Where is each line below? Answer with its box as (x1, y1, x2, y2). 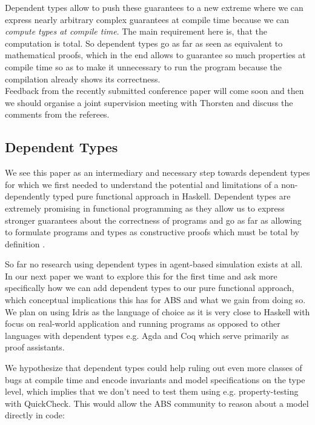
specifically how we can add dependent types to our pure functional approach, (5, 281, 294, 294)
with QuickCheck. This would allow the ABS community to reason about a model (5, 397, 309, 409)
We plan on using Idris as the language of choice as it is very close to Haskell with (5, 305, 310, 318)
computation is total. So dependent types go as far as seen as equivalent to (5, 36, 283, 49)
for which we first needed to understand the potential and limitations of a (5, 178, 279, 190)
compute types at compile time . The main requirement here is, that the (5, 25, 267, 38)
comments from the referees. (5, 108, 110, 121)
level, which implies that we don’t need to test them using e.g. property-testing (5, 385, 299, 398)
